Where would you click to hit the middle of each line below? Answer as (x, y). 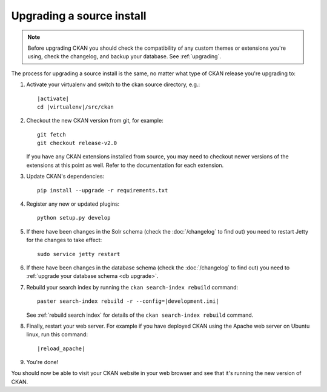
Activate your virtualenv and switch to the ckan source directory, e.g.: (113, 84)
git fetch (51, 134)
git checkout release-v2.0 (77, 143)
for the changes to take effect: (64, 240)
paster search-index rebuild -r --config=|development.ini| (128, 301)
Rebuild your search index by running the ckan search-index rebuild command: (132, 287)
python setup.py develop (74, 218)
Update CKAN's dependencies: (65, 177)
